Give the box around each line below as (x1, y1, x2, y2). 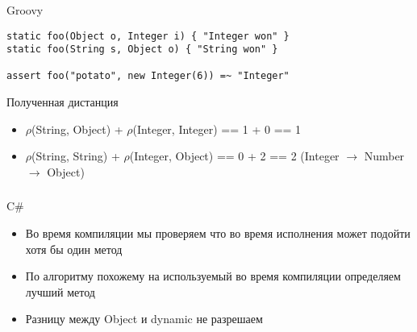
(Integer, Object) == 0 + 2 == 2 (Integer (129, 147, 340, 164)
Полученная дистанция (6, 93, 119, 110)
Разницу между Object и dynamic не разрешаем (25, 310, 263, 327)
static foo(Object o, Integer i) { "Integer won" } (6, 30, 290, 42)
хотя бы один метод (25, 240, 123, 257)
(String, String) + (31, 147, 120, 164)
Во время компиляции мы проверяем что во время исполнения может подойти (25, 225, 411, 242)
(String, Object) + (31, 120, 123, 137)
